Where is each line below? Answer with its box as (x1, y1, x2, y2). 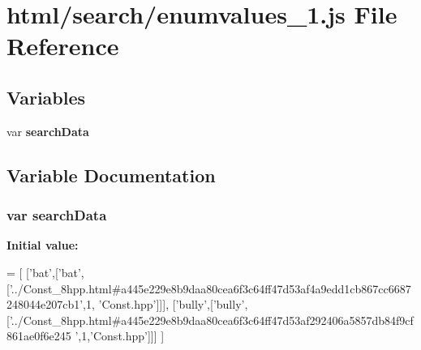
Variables (6, 84, 86, 109)
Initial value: (6, 237, 79, 254)
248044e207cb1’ (6, 296, 84, 313)
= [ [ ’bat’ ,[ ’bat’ (6, 263, 81, 280)
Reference (6, 29, 119, 62)
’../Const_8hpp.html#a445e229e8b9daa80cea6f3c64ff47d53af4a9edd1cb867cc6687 (9, 280, 411, 297)
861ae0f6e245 (6, 327, 71, 344)
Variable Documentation (6, 162, 216, 187)
